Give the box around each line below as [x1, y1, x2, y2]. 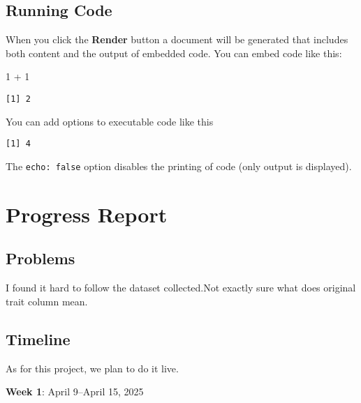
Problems [6, 248, 75, 269]
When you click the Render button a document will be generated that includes [6, 32, 348, 47]
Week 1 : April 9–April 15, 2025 [6, 384, 144, 399]
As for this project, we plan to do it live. [6, 360, 179, 375]
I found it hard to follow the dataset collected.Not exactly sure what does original [6, 280, 356, 295]
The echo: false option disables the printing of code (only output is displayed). [6, 158, 352, 173]
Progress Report [6, 199, 168, 228]
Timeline [6, 328, 71, 349]
